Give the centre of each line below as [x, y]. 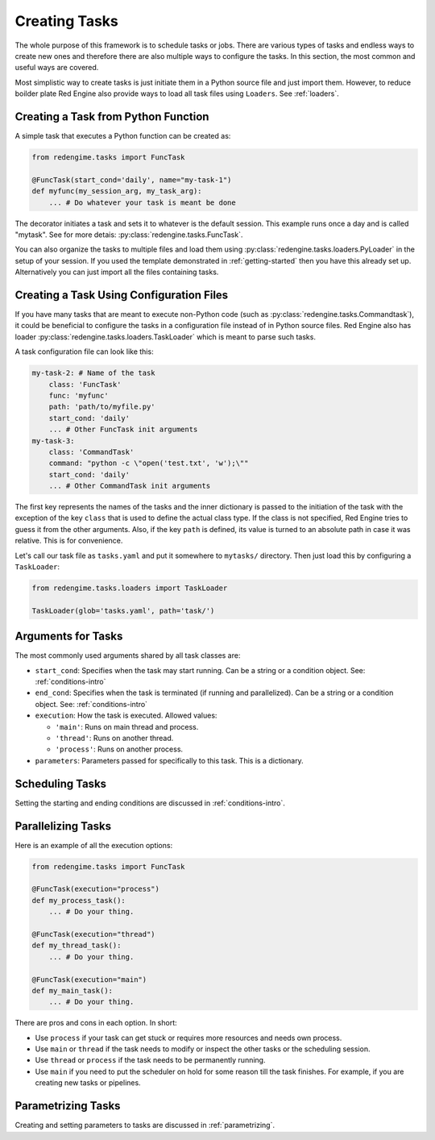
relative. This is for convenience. [69, 541]
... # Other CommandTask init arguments [130, 486]
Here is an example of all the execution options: [94, 845]
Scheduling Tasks [61, 783]
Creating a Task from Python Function [112, 116]
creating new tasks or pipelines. [88, 1083]
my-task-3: [53, 441]
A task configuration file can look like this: [84, 352]
